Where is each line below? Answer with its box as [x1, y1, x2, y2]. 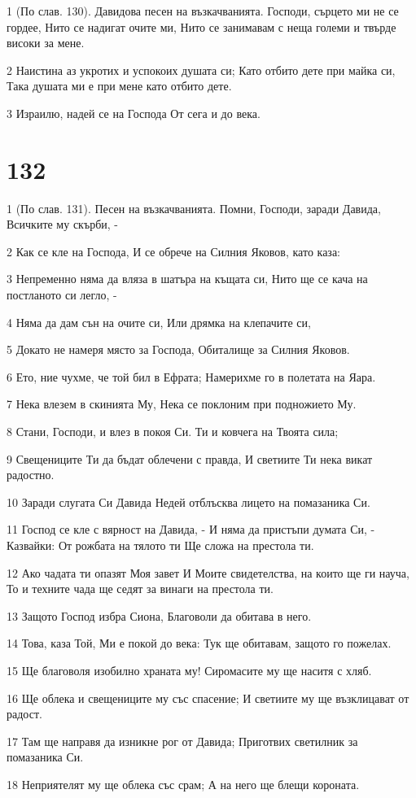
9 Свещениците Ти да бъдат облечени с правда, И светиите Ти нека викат [7, 450, 373, 467]
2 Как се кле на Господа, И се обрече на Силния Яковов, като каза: [7, 242, 340, 259]
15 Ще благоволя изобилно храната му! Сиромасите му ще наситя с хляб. [7, 661, 372, 678]
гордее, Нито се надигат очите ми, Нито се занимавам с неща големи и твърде [7, 18, 396, 35]
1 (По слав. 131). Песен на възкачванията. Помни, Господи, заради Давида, [7, 199, 381, 216]
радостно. [7, 466, 55, 483]
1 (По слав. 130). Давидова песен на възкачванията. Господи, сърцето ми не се [7, 2, 399, 19]
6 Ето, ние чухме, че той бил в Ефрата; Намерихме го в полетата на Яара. [7, 368, 376, 385]
